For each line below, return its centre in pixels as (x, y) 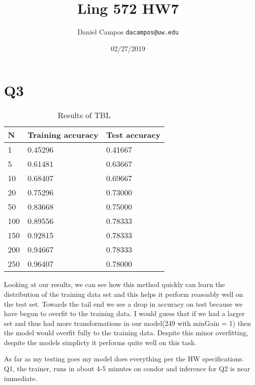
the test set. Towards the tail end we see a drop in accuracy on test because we (123, 304)
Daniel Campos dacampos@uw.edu (128, 32)
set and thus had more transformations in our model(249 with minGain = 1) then (127, 323)
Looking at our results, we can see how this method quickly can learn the (114, 284)
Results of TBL (84, 115)
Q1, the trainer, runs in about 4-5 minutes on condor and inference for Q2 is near (127, 369)
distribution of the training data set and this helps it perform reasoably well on (124, 294)
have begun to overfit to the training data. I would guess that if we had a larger (125, 313)
